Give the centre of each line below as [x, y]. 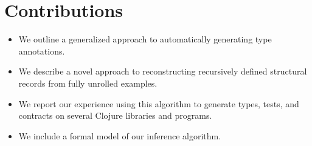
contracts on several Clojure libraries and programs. [115, 115]
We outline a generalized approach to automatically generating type [145, 39]
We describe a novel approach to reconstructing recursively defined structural [163, 71]
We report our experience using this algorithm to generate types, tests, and [159, 103]
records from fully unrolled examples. [88, 83]
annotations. [42, 51]
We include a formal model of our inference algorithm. [120, 135]
